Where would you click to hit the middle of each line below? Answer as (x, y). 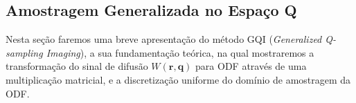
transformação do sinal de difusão (77, 66)
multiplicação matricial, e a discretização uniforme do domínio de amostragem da (178, 79)
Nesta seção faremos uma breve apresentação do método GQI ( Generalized (164, 39)
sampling (24, 52)
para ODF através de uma (251, 66)
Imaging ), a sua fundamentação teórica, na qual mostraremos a (180, 52)
